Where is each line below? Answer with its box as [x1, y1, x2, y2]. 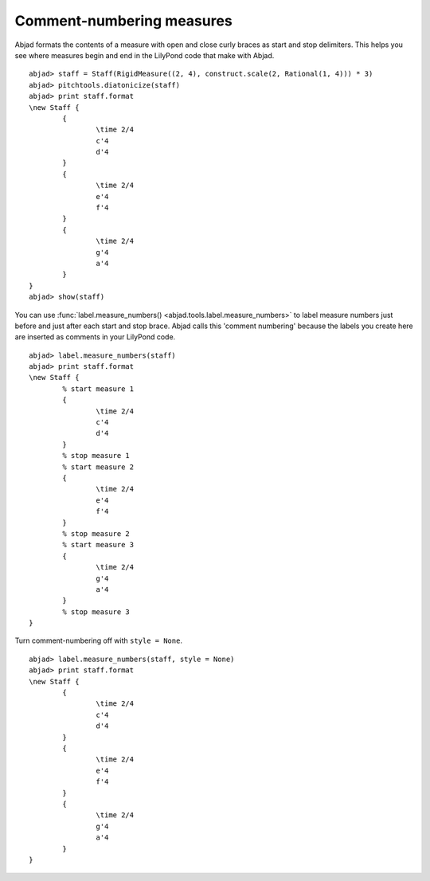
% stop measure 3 [62, 607, 131, 617]
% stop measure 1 [62, 451, 131, 460]
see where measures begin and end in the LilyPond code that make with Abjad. [14, 50, 275, 60]
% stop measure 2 [62, 529, 131, 538]
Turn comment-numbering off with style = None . [14, 636, 183, 645]
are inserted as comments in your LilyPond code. [14, 332, 176, 342]
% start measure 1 [62, 384, 135, 394]
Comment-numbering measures [14, 12, 233, 29]
